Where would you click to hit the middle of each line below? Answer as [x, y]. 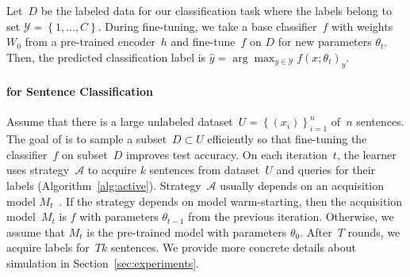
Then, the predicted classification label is [106, 57]
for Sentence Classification [80, 91]
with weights [362, 26]
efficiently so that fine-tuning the [287, 139]
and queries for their [326, 170]
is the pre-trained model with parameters [187, 231]
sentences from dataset [205, 170]
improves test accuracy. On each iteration [227, 154]
